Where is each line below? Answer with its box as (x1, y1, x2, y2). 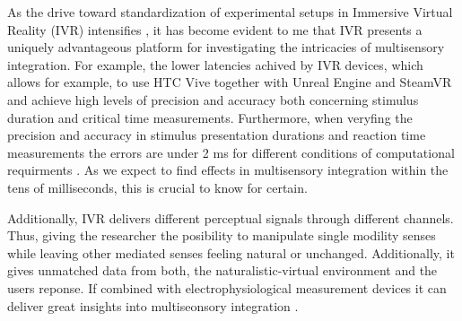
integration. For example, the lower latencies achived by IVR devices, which (7, 55, 423, 74)
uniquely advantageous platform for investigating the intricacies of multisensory (7, 38, 445, 56)
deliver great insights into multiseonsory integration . (7, 296, 299, 315)
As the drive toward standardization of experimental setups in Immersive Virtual (7, 3, 453, 21)
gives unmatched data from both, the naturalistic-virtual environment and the (7, 261, 438, 280)
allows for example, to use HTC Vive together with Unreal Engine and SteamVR (7, 73, 452, 91)
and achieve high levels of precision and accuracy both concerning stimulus (7, 90, 419, 108)
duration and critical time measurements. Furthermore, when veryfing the (7, 108, 413, 126)
